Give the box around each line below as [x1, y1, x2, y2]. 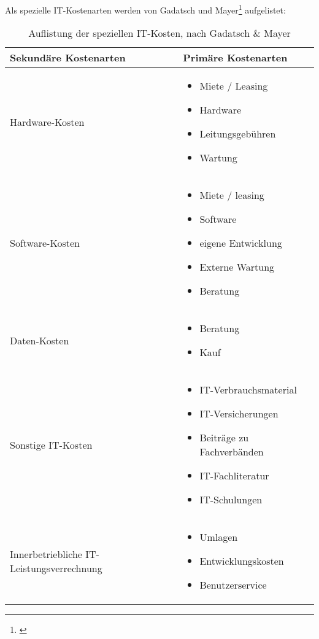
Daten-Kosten [10, 333, 69, 347]
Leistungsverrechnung [10, 560, 102, 575]
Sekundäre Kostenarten [10, 50, 126, 65]
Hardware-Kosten [10, 114, 85, 129]
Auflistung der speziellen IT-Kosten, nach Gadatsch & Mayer [28, 26, 291, 41]
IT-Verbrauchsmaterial [199, 382, 297, 397]
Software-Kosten [10, 236, 80, 250]
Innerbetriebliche [10, 546, 82, 561]
